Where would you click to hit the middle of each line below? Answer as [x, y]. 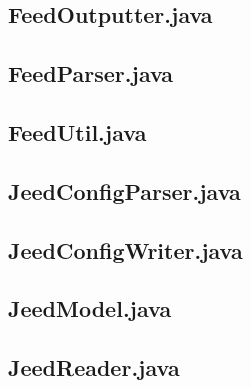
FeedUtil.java [77, 131]
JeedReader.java [94, 367]
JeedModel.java [90, 308]
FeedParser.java [91, 73]
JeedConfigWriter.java [125, 249]
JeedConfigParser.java [124, 190]
